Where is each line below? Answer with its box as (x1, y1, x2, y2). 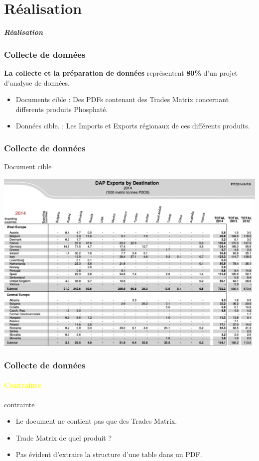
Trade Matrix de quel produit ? (15, 432, 112, 443)
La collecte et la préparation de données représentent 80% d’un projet (4, 67, 238, 78)
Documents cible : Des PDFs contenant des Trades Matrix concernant (15, 94, 229, 105)
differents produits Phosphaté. (15, 104, 108, 114)
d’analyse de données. (4, 77, 70, 88)
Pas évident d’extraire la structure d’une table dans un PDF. (15, 449, 202, 460)
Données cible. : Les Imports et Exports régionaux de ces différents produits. (15, 120, 250, 131)
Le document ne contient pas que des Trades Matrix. (15, 416, 177, 426)
